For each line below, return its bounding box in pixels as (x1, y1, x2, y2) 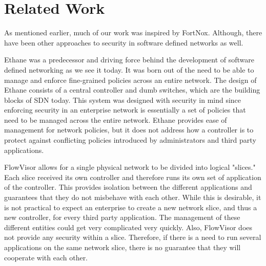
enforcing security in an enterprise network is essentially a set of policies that (4, 104, 246, 115)
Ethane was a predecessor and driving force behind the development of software (4, 54, 254, 65)
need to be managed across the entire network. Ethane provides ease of (4, 114, 227, 125)
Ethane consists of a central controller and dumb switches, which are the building (4, 84, 260, 95)
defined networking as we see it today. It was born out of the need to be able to (4, 64, 254, 75)
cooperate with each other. (4, 252, 88, 262)
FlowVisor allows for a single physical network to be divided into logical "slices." (4, 162, 256, 172)
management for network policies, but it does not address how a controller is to (4, 124, 254, 135)
